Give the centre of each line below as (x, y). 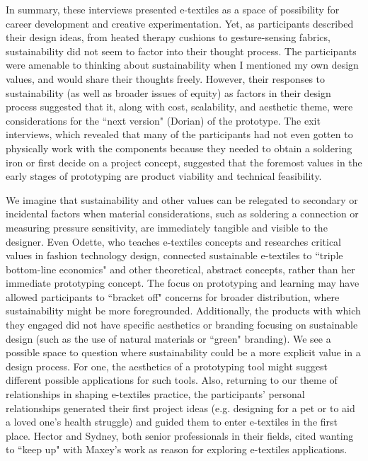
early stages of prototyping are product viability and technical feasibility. (164, 176)
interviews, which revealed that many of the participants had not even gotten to (179, 134)
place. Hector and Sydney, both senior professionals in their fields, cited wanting (180, 435)
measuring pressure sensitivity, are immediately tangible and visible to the (167, 227)
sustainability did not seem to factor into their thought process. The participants (181, 51)
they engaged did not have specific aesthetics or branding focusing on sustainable (182, 325)
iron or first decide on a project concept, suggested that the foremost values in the (184, 162)
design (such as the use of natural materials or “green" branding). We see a (168, 338)
